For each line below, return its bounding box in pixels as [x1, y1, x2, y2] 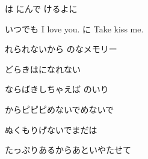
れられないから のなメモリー [5, 43, 117, 55]
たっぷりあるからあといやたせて [5, 143, 131, 156]
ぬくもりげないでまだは [5, 123, 97, 136]
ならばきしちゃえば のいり [5, 83, 109, 95]
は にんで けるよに [5, 2, 78, 14]
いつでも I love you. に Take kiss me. [5, 22, 144, 35]
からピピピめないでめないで [5, 103, 114, 115]
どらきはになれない [5, 62, 81, 75]
